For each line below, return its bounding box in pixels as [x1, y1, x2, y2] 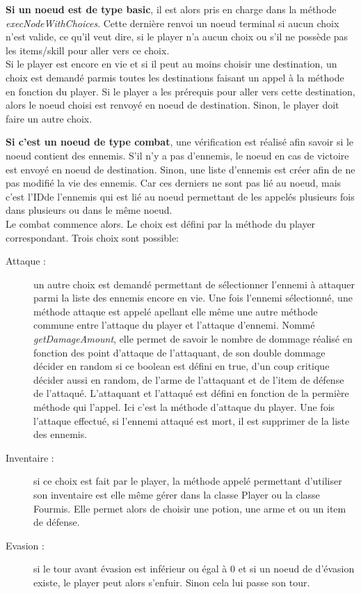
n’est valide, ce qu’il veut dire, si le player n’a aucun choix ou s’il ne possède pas [6, 29, 348, 44]
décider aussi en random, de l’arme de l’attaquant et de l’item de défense [33, 372, 344, 386]
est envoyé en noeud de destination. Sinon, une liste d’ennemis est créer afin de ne [6, 162, 355, 176]
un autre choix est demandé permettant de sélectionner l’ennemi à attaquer [33, 276, 355, 291]
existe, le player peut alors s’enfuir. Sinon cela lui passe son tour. [33, 575, 310, 589]
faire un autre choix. [6, 111, 93, 125]
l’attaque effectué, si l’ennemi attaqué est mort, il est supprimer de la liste [33, 413, 350, 428]
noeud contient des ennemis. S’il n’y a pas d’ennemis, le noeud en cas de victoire [6, 148, 349, 162]
